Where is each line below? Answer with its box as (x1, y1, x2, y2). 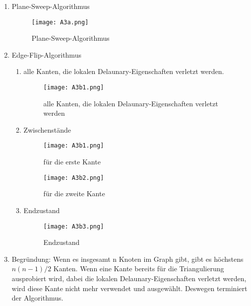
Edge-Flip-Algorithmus (11, 49, 81, 60)
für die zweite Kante (43, 188, 105, 199)
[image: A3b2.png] (43, 174, 104, 181)
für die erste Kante (43, 156, 101, 167)
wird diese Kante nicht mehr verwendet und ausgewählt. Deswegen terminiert (11, 283, 248, 293)
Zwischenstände (23, 124, 71, 135)
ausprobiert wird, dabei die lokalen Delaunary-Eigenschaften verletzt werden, (11, 273, 247, 283)
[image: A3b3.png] (43, 223, 104, 230)
